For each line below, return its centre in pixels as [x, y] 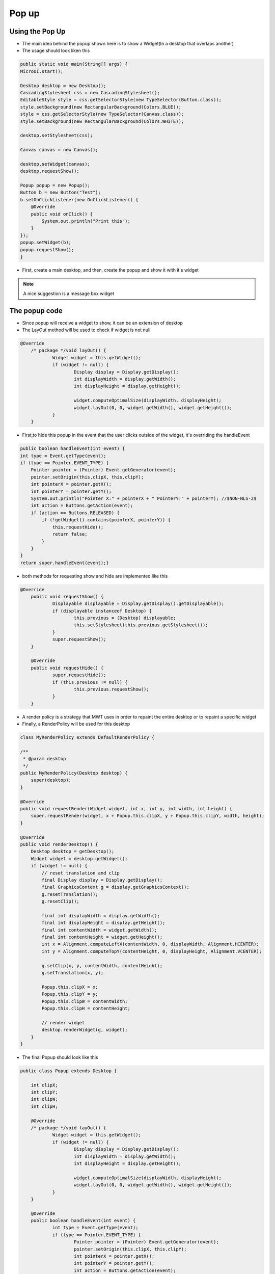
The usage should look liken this [56, 50]
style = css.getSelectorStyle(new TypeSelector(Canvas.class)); [102, 114]
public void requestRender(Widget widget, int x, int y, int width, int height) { [126, 809]
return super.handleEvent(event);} [64, 563]
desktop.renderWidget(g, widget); [85, 1030]
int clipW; [44, 1099]
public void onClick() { [62, 214]
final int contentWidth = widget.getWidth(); [99, 930]
